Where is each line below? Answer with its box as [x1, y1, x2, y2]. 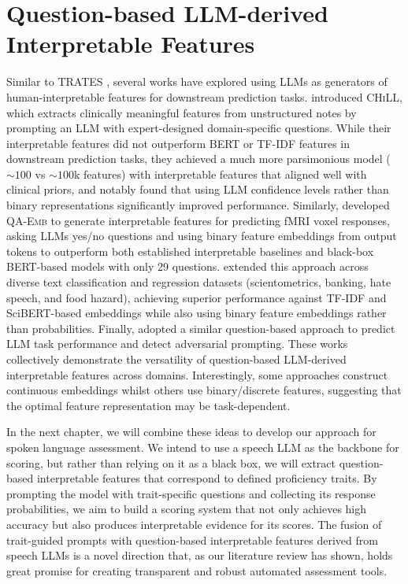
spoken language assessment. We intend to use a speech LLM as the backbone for [6, 438, 399, 455]
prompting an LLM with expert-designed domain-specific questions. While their [6, 120, 391, 136]
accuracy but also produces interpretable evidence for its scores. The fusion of [6, 516, 382, 532]
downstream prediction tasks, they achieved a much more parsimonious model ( [6, 150, 391, 167]
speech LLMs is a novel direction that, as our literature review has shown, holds [6, 547, 393, 564]
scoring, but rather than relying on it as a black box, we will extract [6, 454, 336, 471]
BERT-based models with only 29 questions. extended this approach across [6, 258, 369, 275]
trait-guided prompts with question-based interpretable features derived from [6, 531, 378, 548]
